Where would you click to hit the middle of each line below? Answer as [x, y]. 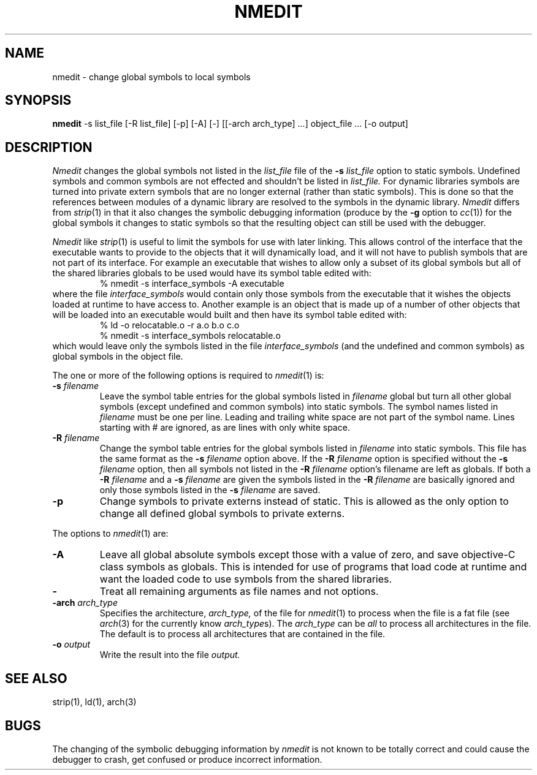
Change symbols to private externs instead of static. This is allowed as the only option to [304, 501]
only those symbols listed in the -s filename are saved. [210, 490]
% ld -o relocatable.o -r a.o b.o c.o [169, 325]
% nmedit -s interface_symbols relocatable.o [190, 336]
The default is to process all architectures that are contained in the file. [242, 634]
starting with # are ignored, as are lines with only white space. [225, 428]
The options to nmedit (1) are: [110, 534]
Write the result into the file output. [170, 655]
